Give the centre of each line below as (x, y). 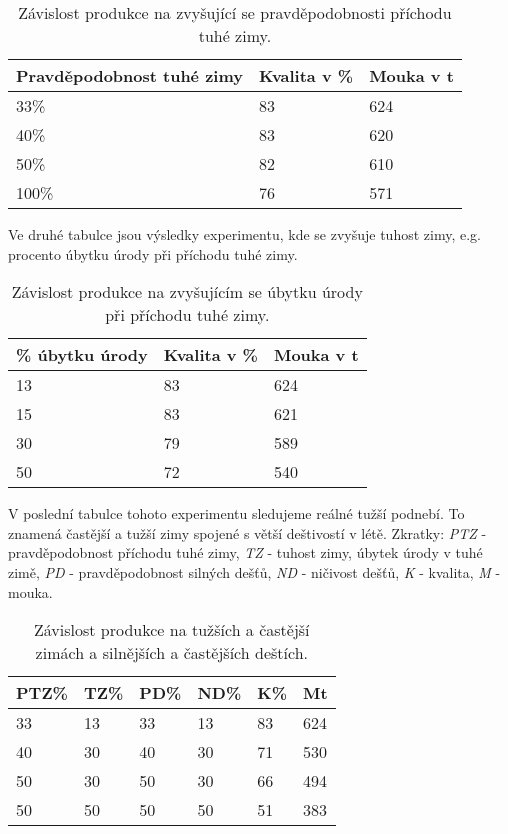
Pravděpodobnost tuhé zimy (129, 75)
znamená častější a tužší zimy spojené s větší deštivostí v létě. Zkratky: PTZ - (247, 532)
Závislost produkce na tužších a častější (172, 630)
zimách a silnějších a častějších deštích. (171, 653)
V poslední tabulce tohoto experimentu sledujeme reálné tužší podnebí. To (236, 513)
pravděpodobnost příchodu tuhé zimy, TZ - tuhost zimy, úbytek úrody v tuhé (245, 552)
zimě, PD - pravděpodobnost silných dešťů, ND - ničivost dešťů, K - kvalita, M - (254, 571)
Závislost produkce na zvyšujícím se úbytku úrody (187, 292)
